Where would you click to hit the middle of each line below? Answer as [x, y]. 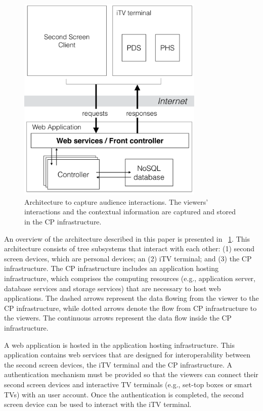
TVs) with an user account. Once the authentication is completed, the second [124, 394]
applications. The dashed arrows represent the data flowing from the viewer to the [131, 298]
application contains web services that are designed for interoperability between [127, 355]
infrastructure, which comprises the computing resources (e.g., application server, [130, 278]
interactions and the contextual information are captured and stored [130, 212]
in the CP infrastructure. [63, 222]
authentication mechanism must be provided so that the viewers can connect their [131, 374]
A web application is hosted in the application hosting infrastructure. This [119, 345]
